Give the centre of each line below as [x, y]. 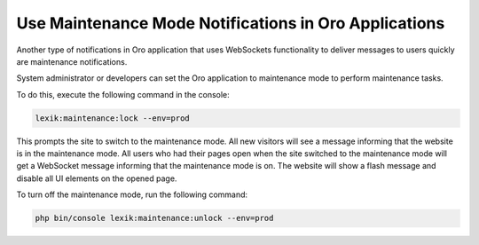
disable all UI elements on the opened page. [97, 178]
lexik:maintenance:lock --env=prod [112, 118]
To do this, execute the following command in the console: [123, 94]
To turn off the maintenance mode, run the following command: [132, 194]
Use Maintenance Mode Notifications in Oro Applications [231, 23]
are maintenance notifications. [72, 61]
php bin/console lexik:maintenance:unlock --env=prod [154, 218]
